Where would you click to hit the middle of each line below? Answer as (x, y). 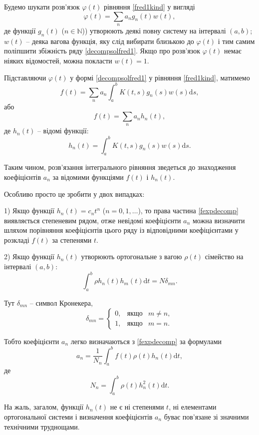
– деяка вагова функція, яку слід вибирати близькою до (110, 41)
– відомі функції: (63, 131)
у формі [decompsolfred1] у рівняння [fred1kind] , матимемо (160, 77)
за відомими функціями (88, 177)
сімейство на (224, 256)
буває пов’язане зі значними (206, 416)
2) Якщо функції (29, 256)
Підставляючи (25, 77)
